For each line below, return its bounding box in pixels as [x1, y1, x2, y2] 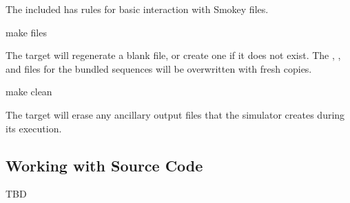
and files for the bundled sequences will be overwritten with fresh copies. [6, 61, 312, 75]
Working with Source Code [6, 154, 203, 176]
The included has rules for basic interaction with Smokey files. [6, 2, 269, 16]
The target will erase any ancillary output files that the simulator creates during [6, 107, 345, 121]
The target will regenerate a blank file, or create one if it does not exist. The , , [6, 48, 341, 62]
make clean [6, 84, 52, 99]
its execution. [6, 121, 62, 135]
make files [6, 25, 47, 39]
